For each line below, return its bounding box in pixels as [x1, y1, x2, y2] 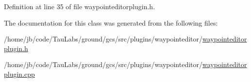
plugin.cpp [4, 68, 35, 79]
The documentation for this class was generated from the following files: [4, 17, 218, 27]
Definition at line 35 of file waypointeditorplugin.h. [4, 1, 155, 11]
